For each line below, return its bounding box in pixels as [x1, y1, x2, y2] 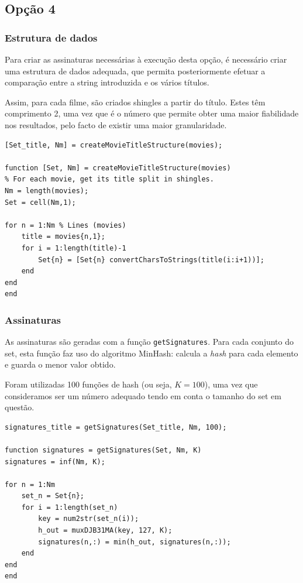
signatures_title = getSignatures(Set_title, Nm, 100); [5, 423, 227, 431]
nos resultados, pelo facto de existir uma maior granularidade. [5, 118, 227, 131]
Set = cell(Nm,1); [5, 198, 76, 207]
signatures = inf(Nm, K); [5, 457, 105, 466]
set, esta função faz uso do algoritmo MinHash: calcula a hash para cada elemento [5, 347, 298, 359]
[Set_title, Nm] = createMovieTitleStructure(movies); [5, 140, 223, 149]
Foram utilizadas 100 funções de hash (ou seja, [5, 378, 172, 390]
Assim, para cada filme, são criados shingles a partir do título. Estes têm [5, 95, 266, 108]
